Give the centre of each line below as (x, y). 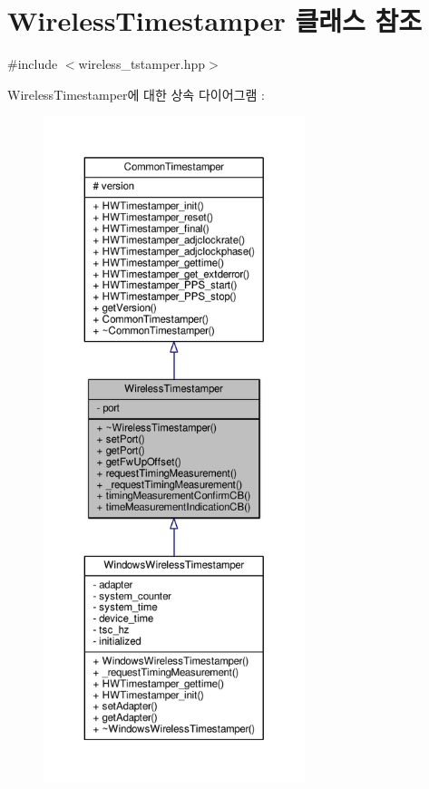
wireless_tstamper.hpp (142, 64)
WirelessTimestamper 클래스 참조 (215, 20)
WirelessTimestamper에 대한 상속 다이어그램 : (136, 94)
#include (33, 64)
